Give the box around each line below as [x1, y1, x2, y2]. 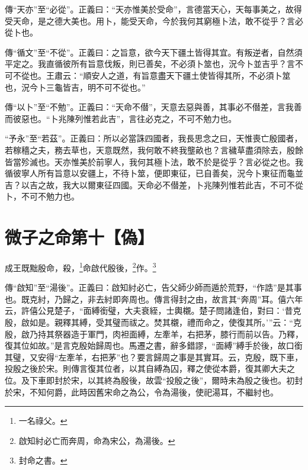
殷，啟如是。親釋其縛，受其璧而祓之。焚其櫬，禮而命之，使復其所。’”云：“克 [5, 316, 301, 329]
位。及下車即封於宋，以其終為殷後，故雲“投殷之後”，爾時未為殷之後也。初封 [5, 374, 303, 387]
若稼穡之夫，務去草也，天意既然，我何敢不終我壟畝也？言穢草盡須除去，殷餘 [5, 143, 303, 156]
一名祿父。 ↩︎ [18, 414, 68, 427]
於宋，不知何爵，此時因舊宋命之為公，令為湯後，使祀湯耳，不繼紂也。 [5, 385, 278, 398]
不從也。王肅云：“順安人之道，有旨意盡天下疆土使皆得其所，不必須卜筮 [12, 69, 291, 81]
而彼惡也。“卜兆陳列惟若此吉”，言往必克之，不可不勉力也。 [5, 112, 237, 124]
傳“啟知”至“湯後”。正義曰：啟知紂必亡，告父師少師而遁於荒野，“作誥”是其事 [5, 281, 302, 294]
